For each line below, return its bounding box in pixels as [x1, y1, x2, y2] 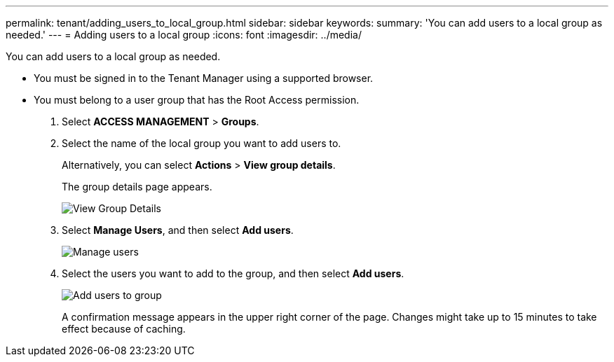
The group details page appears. [62, 181, 212, 193]
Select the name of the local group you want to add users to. [62, 137, 341, 149]
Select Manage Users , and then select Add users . [62, 224, 294, 236]
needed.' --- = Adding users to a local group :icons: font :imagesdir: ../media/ [6, 29, 362, 41]
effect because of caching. [62, 323, 186, 335]
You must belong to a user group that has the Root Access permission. [34, 94, 360, 106]
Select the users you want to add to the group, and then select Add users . [62, 267, 404, 279]
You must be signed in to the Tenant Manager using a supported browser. [34, 72, 374, 84]
